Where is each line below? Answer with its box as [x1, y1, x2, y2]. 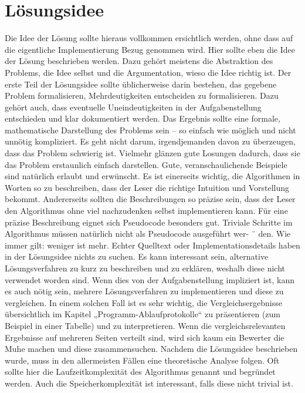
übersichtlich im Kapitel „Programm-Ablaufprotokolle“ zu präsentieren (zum [5, 308, 280, 320]
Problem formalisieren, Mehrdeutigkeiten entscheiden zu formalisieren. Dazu [5, 89, 279, 102]
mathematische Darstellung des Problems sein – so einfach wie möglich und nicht [5, 123, 296, 136]
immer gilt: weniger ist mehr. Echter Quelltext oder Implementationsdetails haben [5, 239, 300, 251]
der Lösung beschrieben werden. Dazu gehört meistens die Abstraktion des [5, 55, 273, 67]
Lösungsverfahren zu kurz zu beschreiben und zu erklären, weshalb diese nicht [5, 262, 285, 274]
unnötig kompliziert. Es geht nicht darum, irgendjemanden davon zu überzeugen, [5, 135, 296, 147]
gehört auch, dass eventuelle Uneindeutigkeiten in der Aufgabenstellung [5, 100, 262, 113]
